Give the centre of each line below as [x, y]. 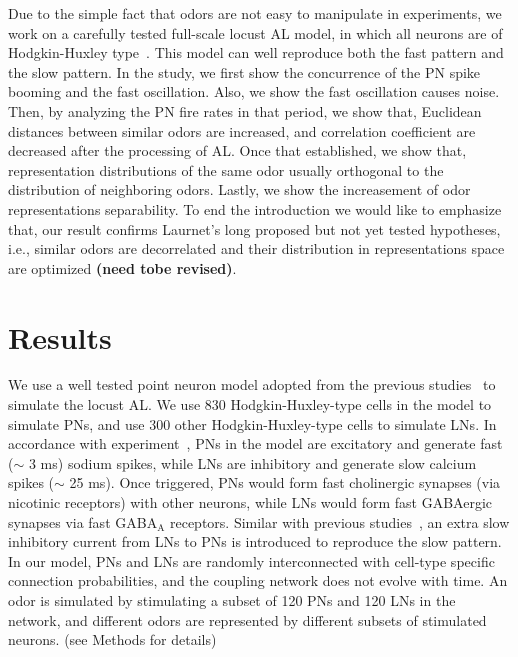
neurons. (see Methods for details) [112, 639]
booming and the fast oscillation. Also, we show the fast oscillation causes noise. [254, 91]
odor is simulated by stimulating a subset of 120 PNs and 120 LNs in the [232, 599]
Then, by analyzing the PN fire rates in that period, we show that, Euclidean [245, 110]
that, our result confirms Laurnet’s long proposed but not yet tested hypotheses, [254, 228]
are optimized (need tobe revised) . [122, 267]
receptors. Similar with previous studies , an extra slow [339, 521]
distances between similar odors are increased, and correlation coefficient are [242, 130]
